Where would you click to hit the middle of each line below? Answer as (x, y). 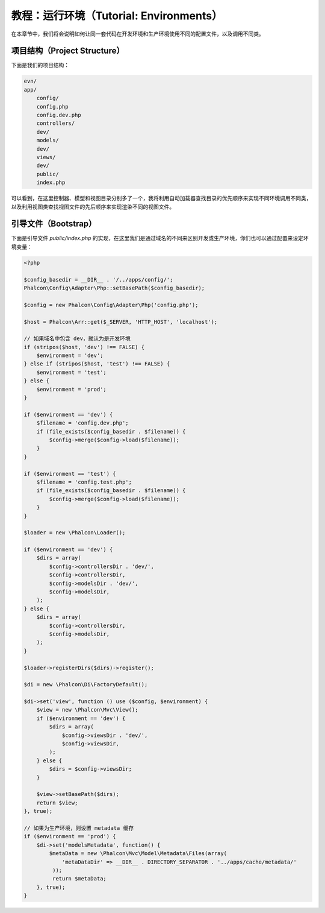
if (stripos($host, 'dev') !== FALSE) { (84, 347)
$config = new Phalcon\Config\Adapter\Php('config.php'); (111, 305)
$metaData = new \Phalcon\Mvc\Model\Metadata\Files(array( (138, 854)
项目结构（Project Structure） (68, 51)
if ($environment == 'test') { (70, 474)
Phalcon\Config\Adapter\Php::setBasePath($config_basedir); (114, 288)
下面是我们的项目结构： (40, 65)
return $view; (57, 803)
